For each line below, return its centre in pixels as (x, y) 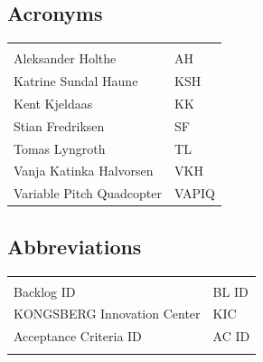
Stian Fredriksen (59, 125)
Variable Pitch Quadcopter (88, 193)
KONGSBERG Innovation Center (107, 314)
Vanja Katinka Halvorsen (84, 171)
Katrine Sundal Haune (76, 81)
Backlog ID (45, 291)
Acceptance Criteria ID (78, 336)
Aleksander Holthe (65, 58)
